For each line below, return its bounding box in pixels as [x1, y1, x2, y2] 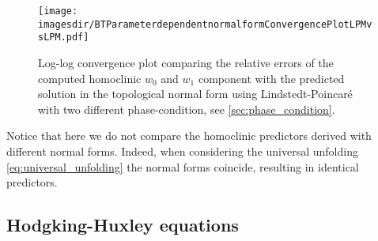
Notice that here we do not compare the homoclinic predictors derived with [6, 127, 372, 144]
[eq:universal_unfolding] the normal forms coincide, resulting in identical [6, 158, 359, 175]
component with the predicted [198, 70, 345, 86]
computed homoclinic [38, 70, 142, 86]
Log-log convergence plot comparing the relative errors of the [38, 54, 334, 70]
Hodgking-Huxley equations [6, 213, 239, 237]
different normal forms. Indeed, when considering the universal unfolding [6, 142, 358, 159]
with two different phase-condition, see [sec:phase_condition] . [38, 100, 335, 117]
